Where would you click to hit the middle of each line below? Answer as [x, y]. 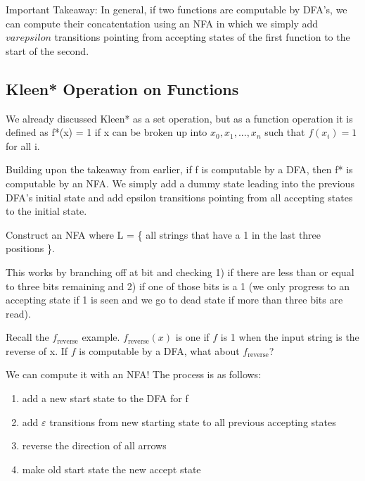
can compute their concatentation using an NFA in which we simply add [162, 23]
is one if [192, 337]
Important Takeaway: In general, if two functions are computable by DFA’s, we [177, 9]
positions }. [30, 248]
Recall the [27, 337]
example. [101, 337]
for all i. [23, 145]
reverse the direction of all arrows [94, 445]
